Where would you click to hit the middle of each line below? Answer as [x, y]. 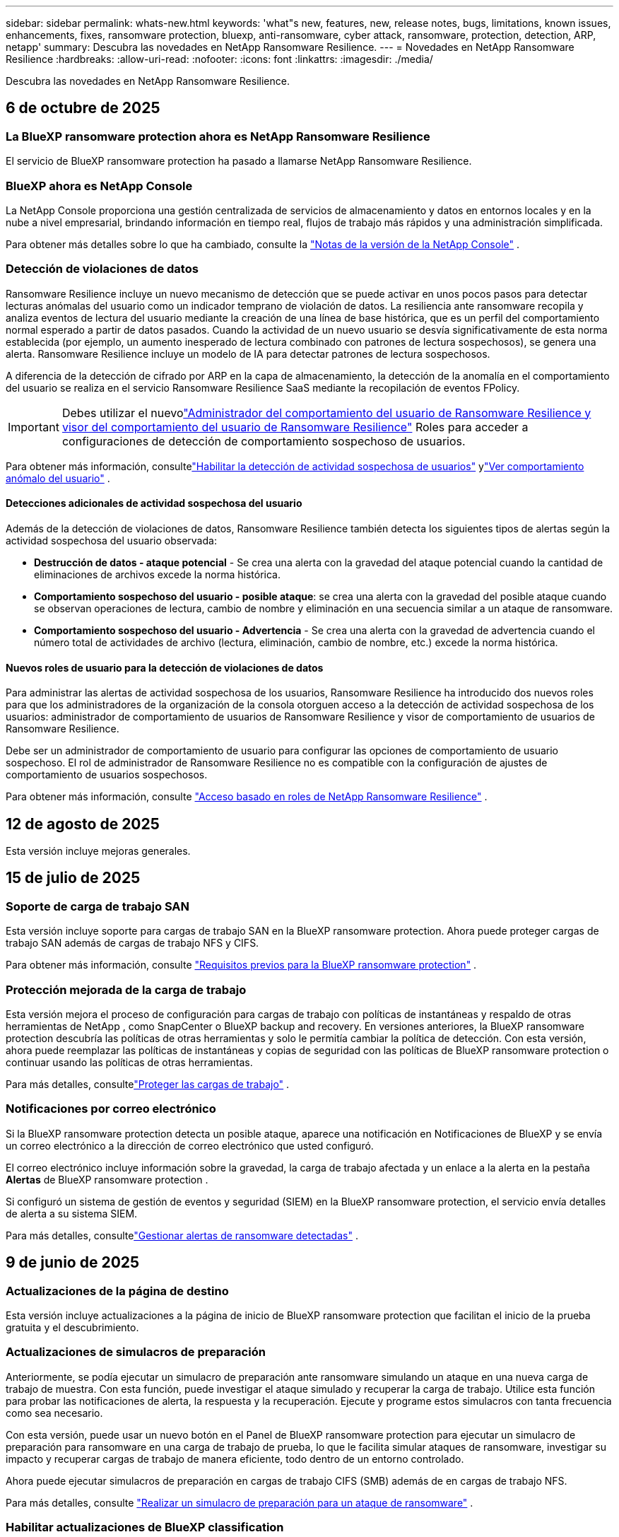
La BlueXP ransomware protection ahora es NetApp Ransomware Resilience [218, 136]
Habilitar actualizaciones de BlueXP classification [145, 1527]
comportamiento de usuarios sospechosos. [107, 775]
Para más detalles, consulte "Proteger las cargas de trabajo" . [148, 1084]
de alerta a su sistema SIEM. [72, 1213]
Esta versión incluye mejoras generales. [98, 851]
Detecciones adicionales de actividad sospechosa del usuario [154, 503]
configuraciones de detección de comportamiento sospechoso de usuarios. [264, 441]
